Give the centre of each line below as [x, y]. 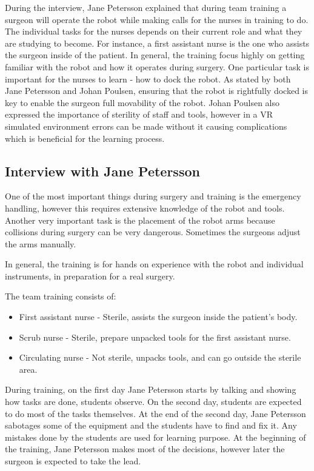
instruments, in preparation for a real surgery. [90, 276]
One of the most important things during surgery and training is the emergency [153, 196]
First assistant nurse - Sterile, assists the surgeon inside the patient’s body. [158, 317]
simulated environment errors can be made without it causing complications [146, 126]
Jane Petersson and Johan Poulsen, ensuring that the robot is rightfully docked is [156, 91]
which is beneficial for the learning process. [85, 138]
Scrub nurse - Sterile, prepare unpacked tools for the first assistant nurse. [155, 337]
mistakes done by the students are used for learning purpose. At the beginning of [155, 437]
